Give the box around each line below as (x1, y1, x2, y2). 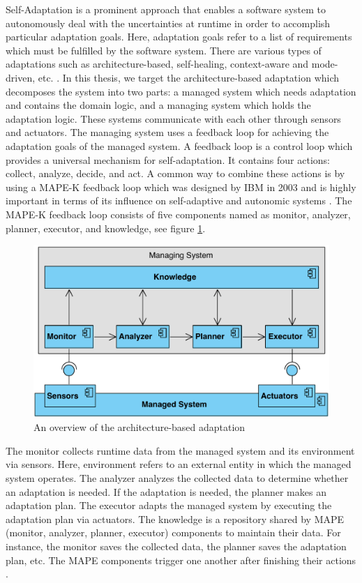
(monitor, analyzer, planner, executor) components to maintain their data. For (6, 525, 341, 540)
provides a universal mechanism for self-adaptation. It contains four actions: (6, 152, 330, 167)
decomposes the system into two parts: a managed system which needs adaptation (6, 84, 356, 98)
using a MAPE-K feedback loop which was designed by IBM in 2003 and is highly (6, 179, 356, 194)
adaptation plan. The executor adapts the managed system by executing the (6, 498, 332, 513)
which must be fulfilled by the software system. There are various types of (6, 43, 322, 57)
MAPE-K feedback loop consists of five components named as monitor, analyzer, (6, 206, 351, 221)
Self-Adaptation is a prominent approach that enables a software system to (6, 2, 326, 16)
